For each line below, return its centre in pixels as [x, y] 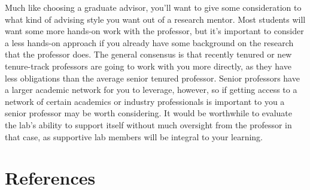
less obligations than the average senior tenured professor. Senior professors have [152, 78]
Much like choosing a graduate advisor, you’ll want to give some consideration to [153, 7]
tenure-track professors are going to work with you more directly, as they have [148, 66]
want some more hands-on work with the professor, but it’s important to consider [154, 31]
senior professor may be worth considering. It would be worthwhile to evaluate [149, 113]
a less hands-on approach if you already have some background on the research [149, 42]
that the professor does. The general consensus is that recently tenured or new [148, 54]
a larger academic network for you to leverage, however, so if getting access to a [151, 90]
